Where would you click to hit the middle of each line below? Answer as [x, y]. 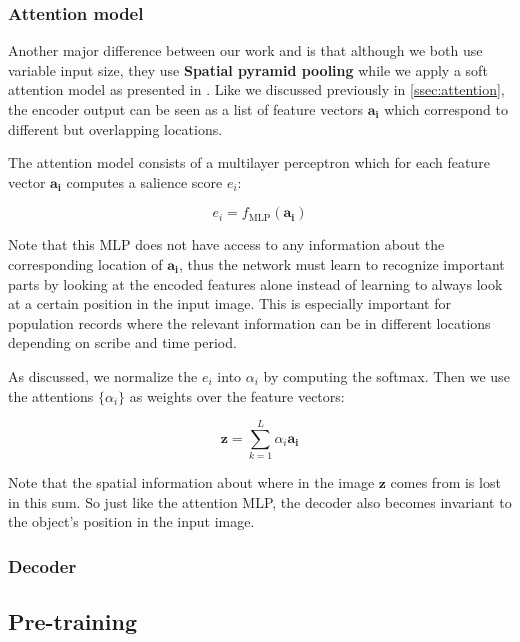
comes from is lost [445, 482]
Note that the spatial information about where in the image [191, 482]
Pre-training [72, 621]
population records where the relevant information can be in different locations [249, 322]
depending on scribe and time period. [122, 342]
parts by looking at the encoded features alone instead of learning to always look [255, 283]
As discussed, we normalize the [103, 375]
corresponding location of [85, 263]
